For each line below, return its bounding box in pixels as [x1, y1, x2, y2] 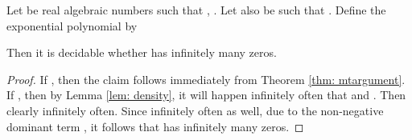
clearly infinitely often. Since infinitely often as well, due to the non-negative [6, 102, 384, 118]
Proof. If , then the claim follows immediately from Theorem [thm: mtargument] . [6, 70, 406, 87]
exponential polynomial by [6, 17, 138, 34]
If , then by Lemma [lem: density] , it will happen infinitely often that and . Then [6, 86, 406, 103]
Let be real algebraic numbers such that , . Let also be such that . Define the [6, 2, 386, 18]
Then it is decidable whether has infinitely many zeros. [6, 44, 277, 61]
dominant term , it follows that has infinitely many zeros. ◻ [6, 118, 304, 134]
